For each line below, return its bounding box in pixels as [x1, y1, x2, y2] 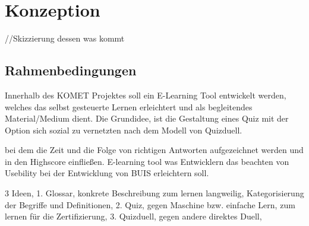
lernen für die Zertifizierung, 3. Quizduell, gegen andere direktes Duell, [5, 210, 262, 222]
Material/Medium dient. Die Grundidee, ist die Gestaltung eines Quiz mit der [5, 112, 289, 125]
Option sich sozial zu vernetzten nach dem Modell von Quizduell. [5, 123, 242, 136]
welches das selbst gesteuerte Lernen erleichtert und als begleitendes [5, 100, 253, 113]
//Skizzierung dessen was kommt [5, 32, 125, 44]
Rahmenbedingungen [5, 61, 137, 79]
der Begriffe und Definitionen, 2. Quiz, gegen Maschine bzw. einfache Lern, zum [5, 198, 295, 211]
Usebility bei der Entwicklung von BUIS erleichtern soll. [5, 167, 209, 179]
